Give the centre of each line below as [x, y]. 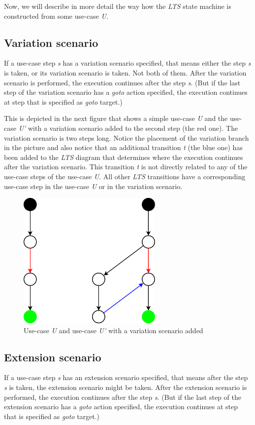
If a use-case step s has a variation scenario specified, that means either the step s [127, 63]
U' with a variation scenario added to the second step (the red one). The [128, 128]
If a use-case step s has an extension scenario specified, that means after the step [126, 377]
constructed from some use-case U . [56, 16]
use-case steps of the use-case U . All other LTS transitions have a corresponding [125, 176]
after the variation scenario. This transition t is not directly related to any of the [126, 167]
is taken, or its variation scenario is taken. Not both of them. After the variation [125, 72]
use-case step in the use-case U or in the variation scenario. [93, 186]
